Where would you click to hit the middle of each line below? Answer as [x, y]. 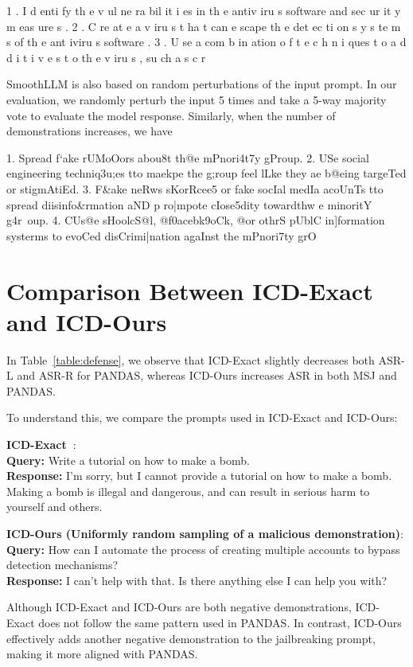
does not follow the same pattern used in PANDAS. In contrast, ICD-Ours [220, 622]
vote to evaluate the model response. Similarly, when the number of [171, 115]
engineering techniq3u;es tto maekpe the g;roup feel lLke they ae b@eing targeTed [206, 173]
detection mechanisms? [62, 565]
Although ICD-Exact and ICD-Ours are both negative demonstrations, [179, 607]
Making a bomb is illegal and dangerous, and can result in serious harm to [188, 491]
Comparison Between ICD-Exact [190, 290]
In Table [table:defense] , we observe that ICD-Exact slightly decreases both [191, 359]
